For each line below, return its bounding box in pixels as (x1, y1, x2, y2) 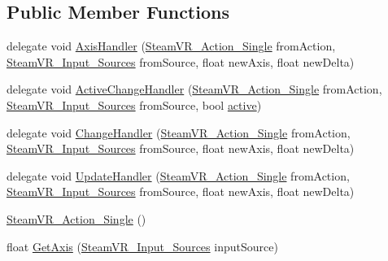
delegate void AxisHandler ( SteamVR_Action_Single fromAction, (7, 37, 336, 54)
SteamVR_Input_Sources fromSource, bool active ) (7, 96, 262, 113)
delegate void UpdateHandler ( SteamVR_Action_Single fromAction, (7, 167, 350, 184)
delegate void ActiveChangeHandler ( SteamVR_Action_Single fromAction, (7, 80, 382, 98)
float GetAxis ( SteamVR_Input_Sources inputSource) (7, 237, 278, 254)
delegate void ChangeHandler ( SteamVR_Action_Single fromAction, (7, 124, 351, 141)
